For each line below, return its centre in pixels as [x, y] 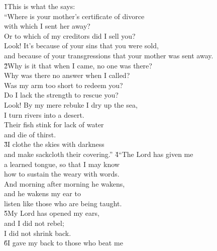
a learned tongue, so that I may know [62, 164]
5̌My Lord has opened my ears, [52, 213]
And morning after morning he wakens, [65, 183]
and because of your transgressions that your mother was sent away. [109, 55]
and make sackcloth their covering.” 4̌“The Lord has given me [99, 154]
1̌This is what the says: [40, 6]
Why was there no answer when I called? [67, 75]
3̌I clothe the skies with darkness [54, 144]
